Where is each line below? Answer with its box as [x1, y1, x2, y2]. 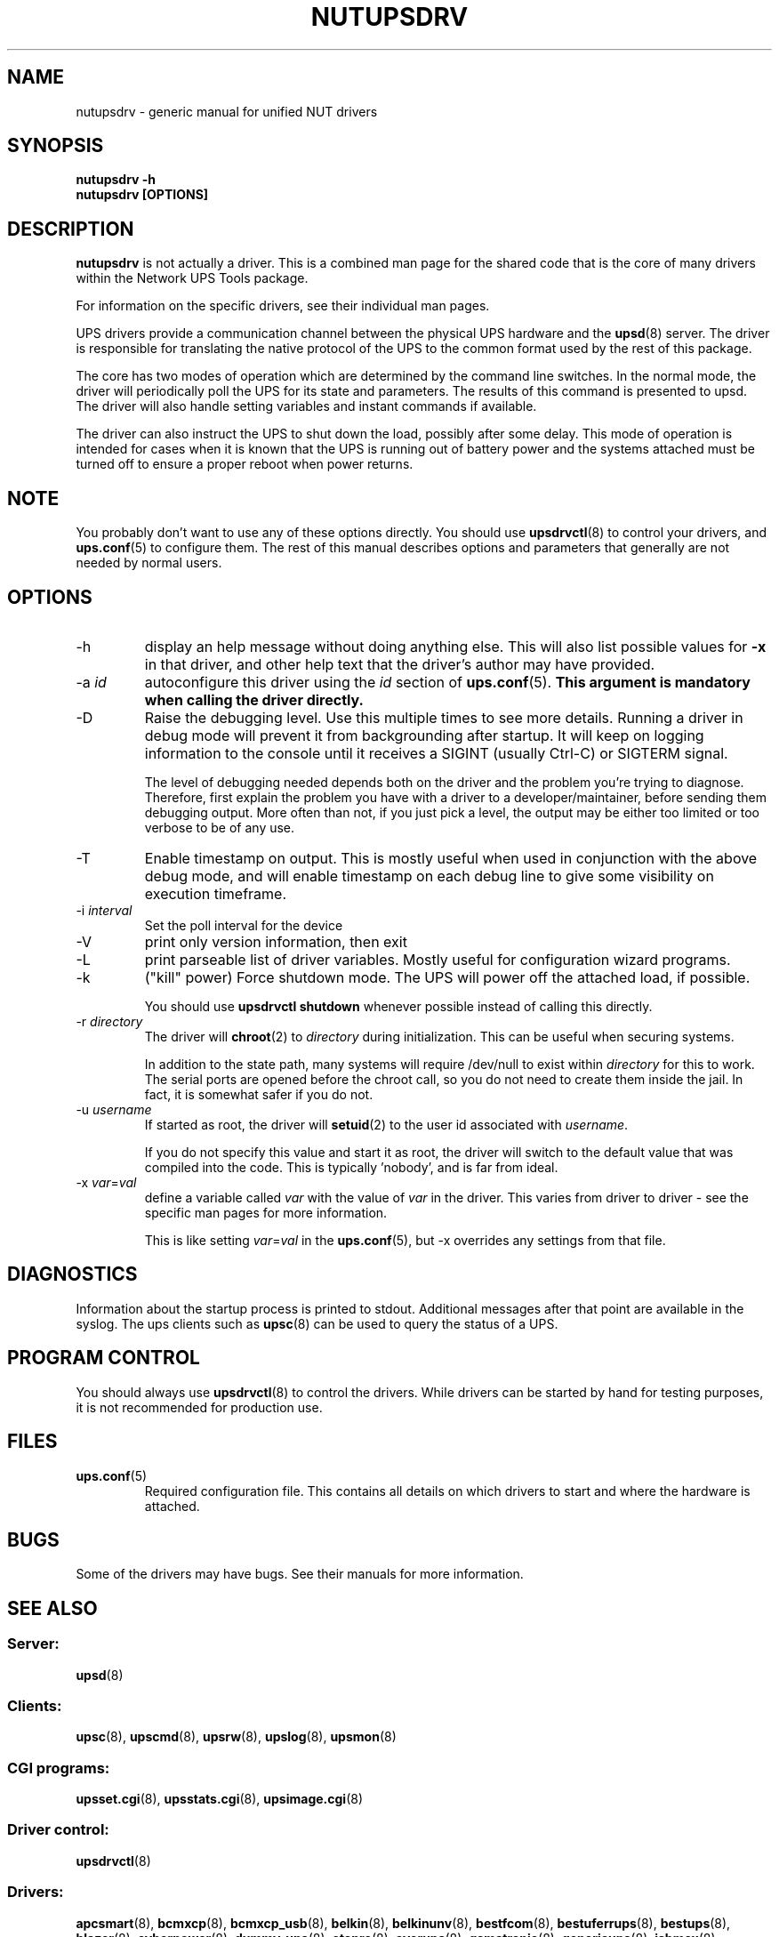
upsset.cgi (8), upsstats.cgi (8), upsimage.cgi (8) [76, 1791, 364, 1807]
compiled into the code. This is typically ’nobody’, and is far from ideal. [144, 1159, 558, 1175]
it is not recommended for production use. [76, 1399, 323, 1415]
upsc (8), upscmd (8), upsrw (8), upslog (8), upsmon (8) [76, 1729, 397, 1745]
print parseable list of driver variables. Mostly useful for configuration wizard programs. [144, 950, 731, 968]
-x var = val [76, 1174, 137, 1190]
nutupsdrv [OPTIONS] [76, 187, 209, 203]
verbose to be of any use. [144, 819, 295, 835]
